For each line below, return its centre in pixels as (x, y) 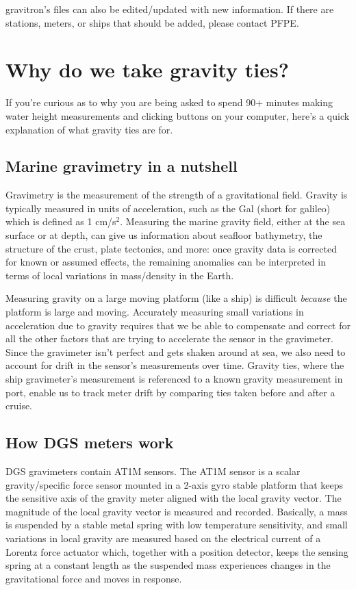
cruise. (19, 406)
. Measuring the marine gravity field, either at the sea (233, 221)
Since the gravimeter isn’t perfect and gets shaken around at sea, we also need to (176, 351)
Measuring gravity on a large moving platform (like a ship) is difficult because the (176, 298)
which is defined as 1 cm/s (61, 221)
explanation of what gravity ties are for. (89, 129)
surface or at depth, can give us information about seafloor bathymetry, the (164, 235)
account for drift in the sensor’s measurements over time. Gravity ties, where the (175, 365)
